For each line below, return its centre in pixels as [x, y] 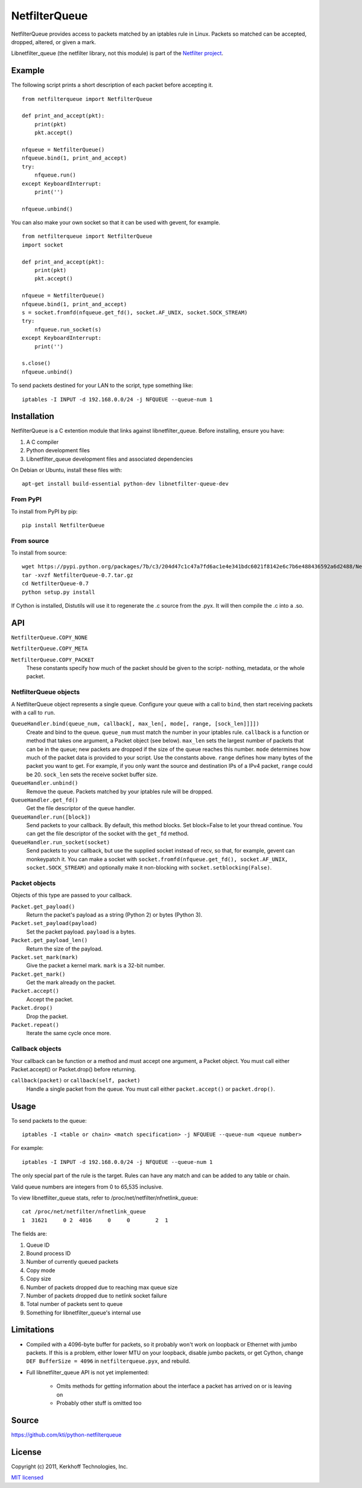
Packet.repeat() [35, 1025]
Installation [33, 416]
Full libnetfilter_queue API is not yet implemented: [87, 1372]
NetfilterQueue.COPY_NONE [49, 637]
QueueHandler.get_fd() [45, 800]
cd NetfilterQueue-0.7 [56, 584]
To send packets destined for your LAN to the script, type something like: [102, 385]
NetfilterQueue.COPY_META [49, 649]
